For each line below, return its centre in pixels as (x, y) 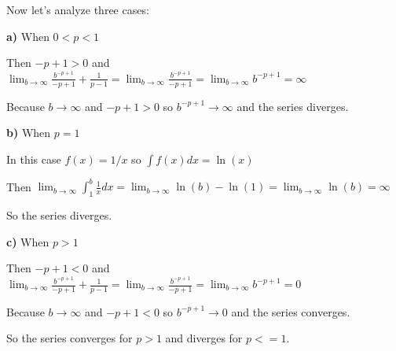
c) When (28, 241)
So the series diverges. (59, 215)
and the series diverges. (293, 106)
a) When (28, 36)
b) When (29, 133)
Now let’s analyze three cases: (78, 9)
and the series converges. (291, 311)
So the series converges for (70, 338)
